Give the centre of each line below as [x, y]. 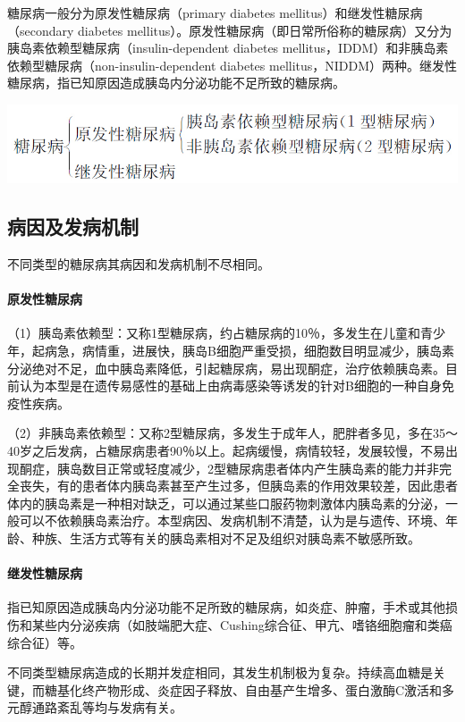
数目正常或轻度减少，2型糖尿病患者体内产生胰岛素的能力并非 [260, 468]
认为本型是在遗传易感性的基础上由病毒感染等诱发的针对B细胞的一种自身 [230, 386]
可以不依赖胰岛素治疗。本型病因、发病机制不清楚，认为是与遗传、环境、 [232, 521]
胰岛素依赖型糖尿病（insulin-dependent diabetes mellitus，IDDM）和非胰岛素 [228, 48]
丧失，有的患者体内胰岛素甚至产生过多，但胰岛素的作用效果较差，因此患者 [238, 486]
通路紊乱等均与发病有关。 [107, 707]
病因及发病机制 [73, 227]
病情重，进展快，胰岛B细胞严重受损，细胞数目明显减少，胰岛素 [268, 350]
